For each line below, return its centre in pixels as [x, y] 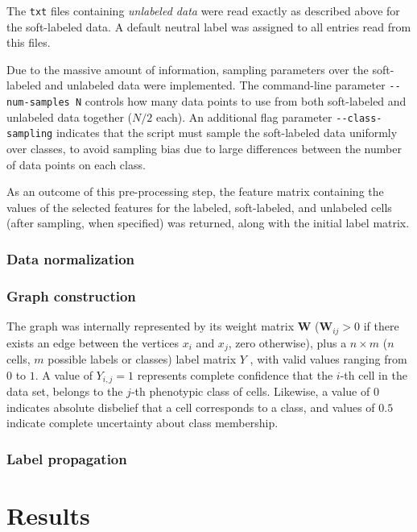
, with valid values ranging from [328, 359]
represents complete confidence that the [235, 374]
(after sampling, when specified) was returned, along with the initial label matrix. [208, 223]
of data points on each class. [76, 164]
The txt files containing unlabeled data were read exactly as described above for [203, 10]
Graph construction [71, 295]
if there [381, 326]
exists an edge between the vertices [93, 342]
